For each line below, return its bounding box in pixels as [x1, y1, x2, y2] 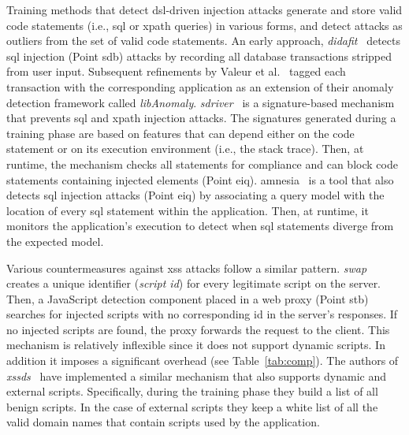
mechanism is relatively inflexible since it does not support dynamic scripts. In [6, 336, 385, 353]
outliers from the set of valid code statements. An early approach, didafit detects [6, 32, 401, 49]
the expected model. [6, 232, 104, 249]
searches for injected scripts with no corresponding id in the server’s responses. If [6, 306, 398, 322]
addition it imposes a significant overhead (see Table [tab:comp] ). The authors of [6, 352, 399, 369]
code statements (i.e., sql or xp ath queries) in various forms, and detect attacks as [6, 17, 403, 33]
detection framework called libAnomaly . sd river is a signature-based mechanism [6, 94, 395, 110]
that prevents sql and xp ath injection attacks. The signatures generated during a [6, 110, 396, 126]
